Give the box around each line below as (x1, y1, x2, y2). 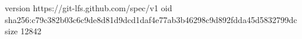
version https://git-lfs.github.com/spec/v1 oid (5, 2, 172, 14)
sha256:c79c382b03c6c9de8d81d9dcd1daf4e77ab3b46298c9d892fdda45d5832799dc (5, 13, 297, 25)
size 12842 (5, 25, 42, 37)
